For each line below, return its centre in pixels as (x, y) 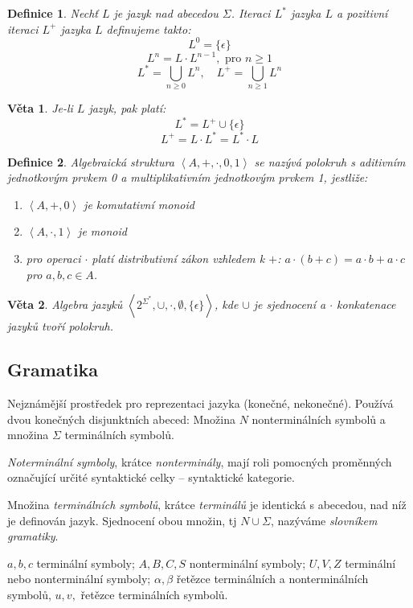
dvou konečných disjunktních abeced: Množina (122, 419)
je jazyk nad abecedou (166, 13)
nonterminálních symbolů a (319, 419)
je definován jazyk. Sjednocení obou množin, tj (122, 520)
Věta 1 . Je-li (40, 108)
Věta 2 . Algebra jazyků (65, 304)
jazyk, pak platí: (127, 108)
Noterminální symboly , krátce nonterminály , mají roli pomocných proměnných (200, 461)
